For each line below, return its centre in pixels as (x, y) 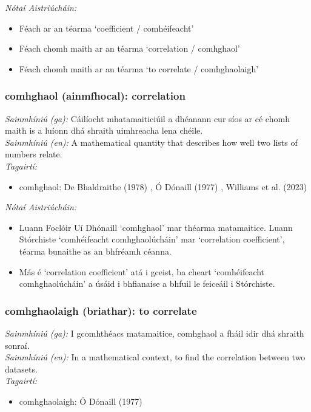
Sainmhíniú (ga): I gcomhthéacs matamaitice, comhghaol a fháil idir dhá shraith (155, 333)
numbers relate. (34, 154)
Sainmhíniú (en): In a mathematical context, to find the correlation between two (155, 357)
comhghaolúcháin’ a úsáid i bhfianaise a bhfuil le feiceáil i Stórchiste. (147, 283)
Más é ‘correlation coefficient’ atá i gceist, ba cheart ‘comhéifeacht (142, 271)
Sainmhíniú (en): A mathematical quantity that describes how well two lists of (151, 142)
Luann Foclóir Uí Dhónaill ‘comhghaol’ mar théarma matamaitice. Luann (156, 227)
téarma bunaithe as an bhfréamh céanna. (95, 251)
